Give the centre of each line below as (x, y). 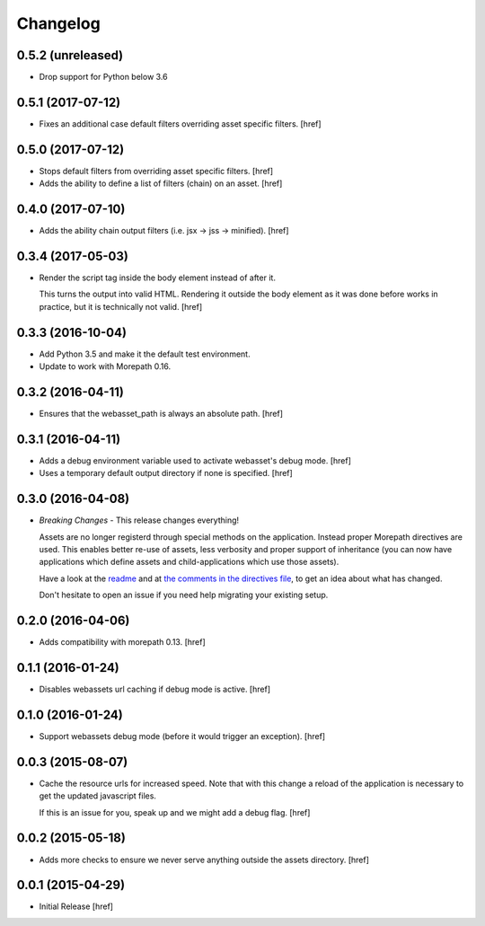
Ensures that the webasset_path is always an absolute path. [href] (161, 414)
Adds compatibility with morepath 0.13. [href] (122, 642)
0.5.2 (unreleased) (70, 55)
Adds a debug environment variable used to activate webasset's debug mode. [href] (195, 460)
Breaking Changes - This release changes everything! (139, 520)
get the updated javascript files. (98, 796)
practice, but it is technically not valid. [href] (121, 306)
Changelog (58, 23)
